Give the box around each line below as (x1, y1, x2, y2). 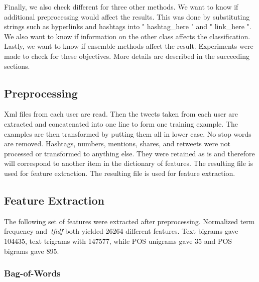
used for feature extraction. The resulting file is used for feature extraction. (4, 167, 235, 178)
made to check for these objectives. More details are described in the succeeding (4, 50, 249, 61)
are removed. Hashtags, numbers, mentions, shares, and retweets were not (4, 138, 231, 149)
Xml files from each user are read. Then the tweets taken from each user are (4, 109, 238, 119)
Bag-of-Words (4, 267, 61, 279)
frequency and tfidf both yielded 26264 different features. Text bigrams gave (4, 226, 238, 236)
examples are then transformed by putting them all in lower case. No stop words (4, 128, 251, 139)
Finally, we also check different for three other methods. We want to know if (4, 2, 238, 12)
